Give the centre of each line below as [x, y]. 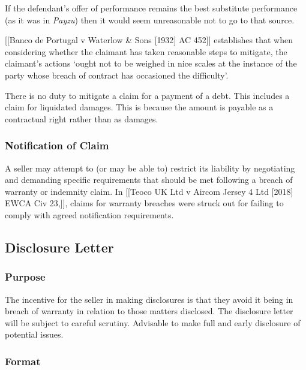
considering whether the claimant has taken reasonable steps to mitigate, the [146, 51]
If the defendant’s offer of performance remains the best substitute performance [151, 8]
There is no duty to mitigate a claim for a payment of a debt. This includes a [147, 95]
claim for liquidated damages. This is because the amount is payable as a [139, 107]
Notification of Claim [57, 145]
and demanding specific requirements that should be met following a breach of [149, 180]
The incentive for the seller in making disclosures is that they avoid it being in [149, 299]
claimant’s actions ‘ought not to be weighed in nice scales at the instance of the [151, 63]
